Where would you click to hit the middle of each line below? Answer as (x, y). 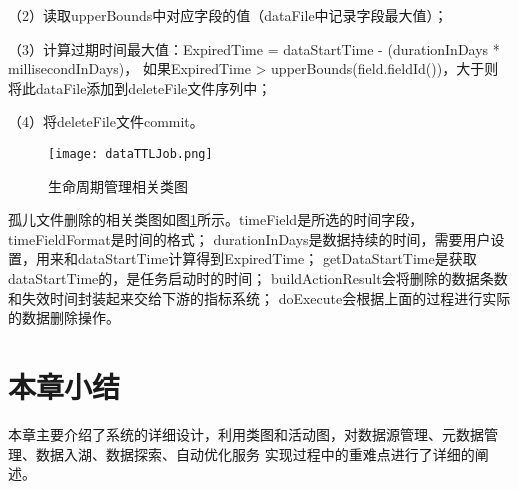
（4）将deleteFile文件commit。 (106, 121)
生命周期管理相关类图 (118, 185)
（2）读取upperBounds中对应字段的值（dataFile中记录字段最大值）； (228, 15)
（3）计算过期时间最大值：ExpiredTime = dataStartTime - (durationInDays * (254, 48)
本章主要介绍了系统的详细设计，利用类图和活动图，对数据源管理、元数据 (246, 433)
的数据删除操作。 (64, 317)
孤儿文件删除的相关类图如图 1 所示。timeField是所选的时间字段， (216, 219)
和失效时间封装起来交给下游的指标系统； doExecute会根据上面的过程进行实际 (259, 297)
